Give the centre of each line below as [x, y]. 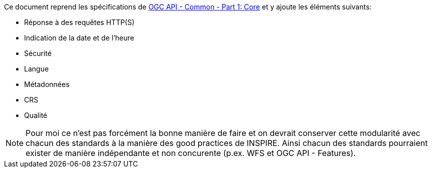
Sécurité [38, 53]
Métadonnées [47, 84]
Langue [37, 69]
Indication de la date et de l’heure [79, 38]
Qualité [36, 115]
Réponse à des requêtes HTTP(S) [79, 22]
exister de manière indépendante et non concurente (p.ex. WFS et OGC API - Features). [191, 153]
